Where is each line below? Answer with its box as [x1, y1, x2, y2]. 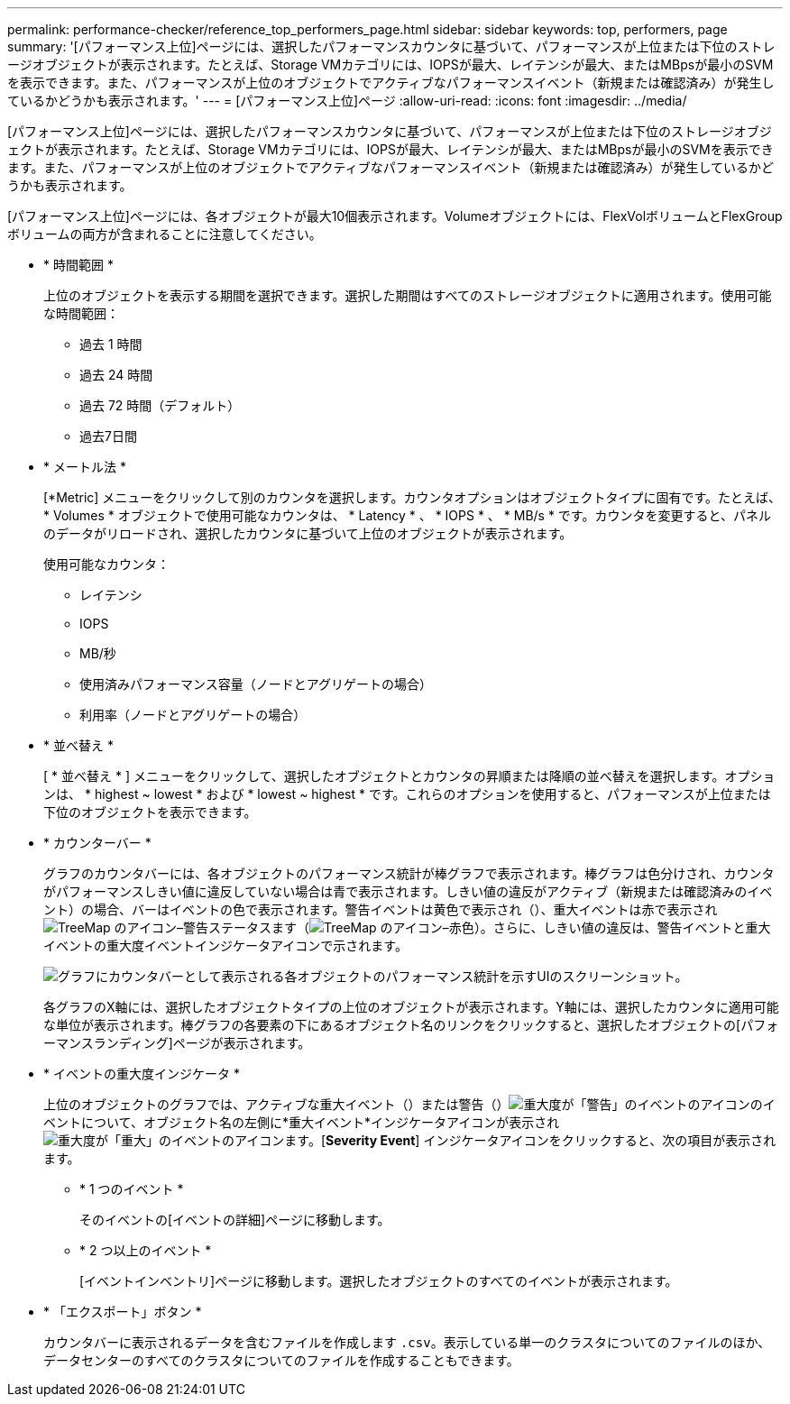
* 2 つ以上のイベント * [79, 1243, 212, 1258]
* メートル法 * [43, 459, 126, 474]
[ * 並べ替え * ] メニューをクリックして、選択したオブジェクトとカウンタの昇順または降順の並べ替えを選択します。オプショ [43, 768, 776, 784]
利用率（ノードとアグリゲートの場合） [79, 707, 307, 722]
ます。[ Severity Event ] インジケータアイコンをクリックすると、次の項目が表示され [284, 1133, 776, 1148]
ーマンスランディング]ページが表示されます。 [43, 1035, 311, 1051]
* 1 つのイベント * [79, 1181, 184, 1197]
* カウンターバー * [43, 835, 152, 850]
